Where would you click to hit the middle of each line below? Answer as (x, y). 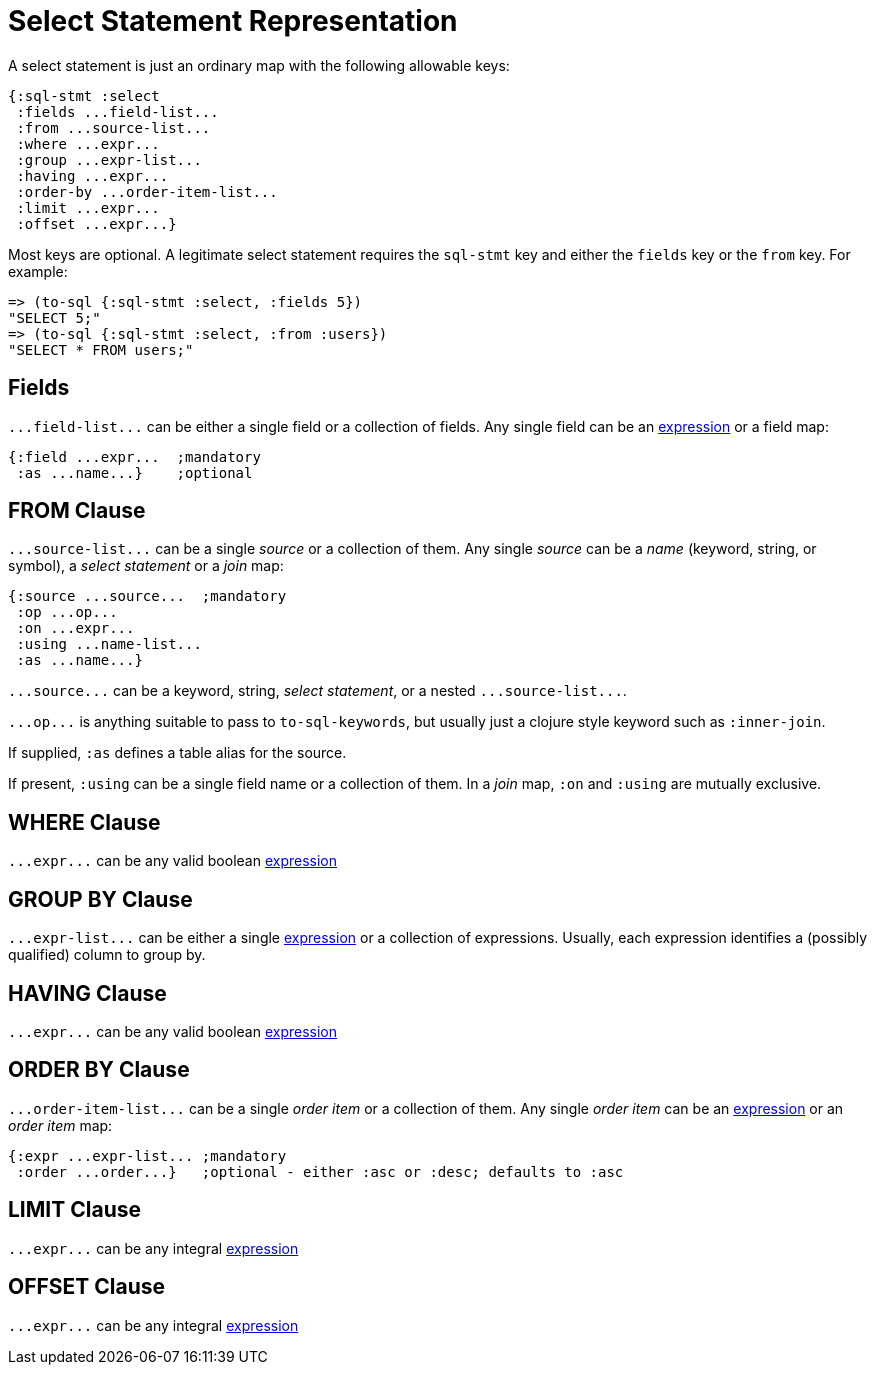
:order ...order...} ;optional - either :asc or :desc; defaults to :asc (320, 1171)
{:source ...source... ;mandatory (147, 596)
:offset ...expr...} (96, 223)
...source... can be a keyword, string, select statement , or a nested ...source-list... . (317, 691)
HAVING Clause (87, 993)
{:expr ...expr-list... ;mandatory (147, 1155)
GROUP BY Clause (100, 899)
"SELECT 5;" (54, 317)
